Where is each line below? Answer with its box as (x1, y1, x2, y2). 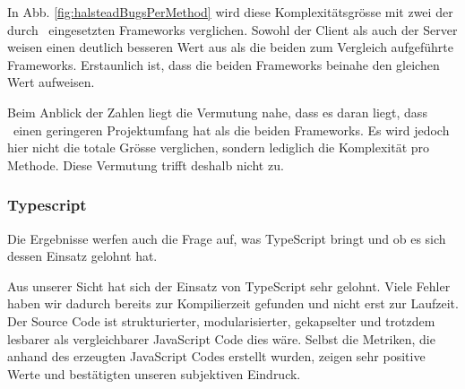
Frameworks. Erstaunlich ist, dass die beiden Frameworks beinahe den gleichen (7, 55, 440, 73)
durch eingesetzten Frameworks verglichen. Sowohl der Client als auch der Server (7, 20, 458, 39)
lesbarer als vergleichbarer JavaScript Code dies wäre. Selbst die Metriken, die (7, 329, 435, 348)
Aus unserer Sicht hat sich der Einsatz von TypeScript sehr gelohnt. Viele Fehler (7, 276, 451, 295)
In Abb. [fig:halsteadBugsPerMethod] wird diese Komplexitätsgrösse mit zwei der (7, 3, 453, 21)
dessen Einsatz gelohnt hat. (7, 246, 158, 265)
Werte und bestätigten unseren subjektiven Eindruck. (7, 364, 301, 383)
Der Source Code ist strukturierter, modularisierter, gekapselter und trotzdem (7, 311, 435, 330)
